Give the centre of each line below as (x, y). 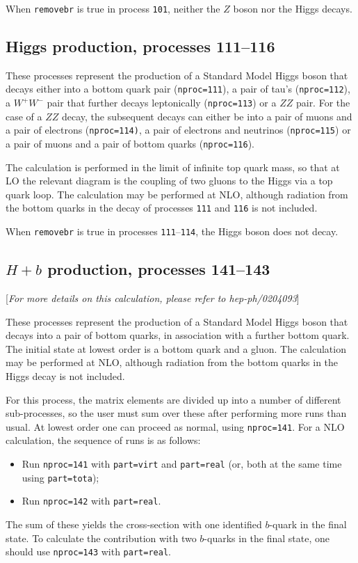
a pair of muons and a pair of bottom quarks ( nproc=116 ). (130, 144)
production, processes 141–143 (159, 269)
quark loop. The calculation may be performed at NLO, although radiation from (177, 194)
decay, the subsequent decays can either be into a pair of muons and (207, 116)
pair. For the (323, 103)
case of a (24, 116)
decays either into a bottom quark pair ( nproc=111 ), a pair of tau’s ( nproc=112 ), (178, 89)
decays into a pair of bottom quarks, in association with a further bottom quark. (178, 335)
